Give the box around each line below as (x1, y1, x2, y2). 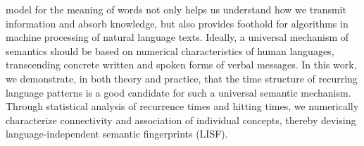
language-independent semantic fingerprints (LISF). (6, 126, 228, 141)
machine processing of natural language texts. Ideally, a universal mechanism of (6, 30, 349, 44)
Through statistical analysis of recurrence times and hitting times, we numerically (6, 99, 359, 114)
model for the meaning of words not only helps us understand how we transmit (6, 2, 346, 16)
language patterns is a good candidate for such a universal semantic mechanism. (6, 85, 351, 99)
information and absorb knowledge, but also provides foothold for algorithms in (6, 16, 349, 30)
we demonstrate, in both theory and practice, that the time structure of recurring (6, 71, 358, 85)
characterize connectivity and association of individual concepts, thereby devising (6, 112, 356, 127)
